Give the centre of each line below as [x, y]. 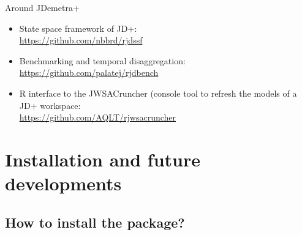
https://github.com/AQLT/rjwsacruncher [98, 117]
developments [63, 183]
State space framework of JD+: [78, 28]
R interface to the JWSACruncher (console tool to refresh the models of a [158, 93]
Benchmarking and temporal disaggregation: [102, 60]
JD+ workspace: [50, 105]
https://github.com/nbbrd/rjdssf [81, 40]
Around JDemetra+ [42, 7]
